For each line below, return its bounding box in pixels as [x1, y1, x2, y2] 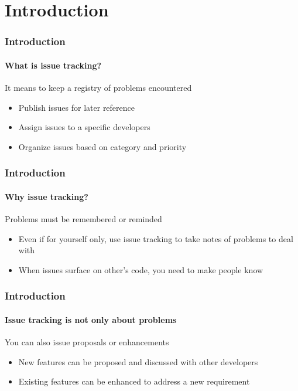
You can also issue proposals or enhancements [5, 336, 169, 348]
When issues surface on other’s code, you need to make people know [18, 263, 263, 276]
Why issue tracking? [5, 190, 88, 202]
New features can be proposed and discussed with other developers [18, 355, 258, 368]
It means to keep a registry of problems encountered [5, 81, 192, 94]
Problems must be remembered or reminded [5, 213, 162, 225]
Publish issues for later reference [18, 101, 135, 113]
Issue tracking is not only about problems [5, 313, 177, 325]
